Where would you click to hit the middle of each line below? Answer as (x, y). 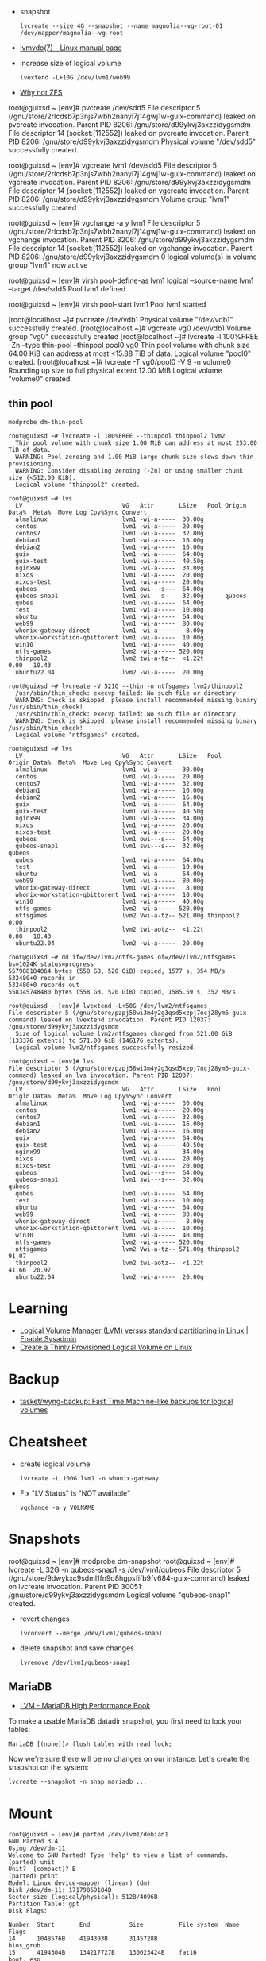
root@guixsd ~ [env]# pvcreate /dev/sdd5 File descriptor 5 (104, 108)
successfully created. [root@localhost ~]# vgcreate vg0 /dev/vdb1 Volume (130, 328)
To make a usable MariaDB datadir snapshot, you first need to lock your (125, 1721)
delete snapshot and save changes (77, 1648)
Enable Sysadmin (48, 1338)
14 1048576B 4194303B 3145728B (83, 1939)
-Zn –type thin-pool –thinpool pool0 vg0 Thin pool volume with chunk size (129, 345)
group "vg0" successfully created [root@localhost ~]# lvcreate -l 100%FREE (133, 336)
